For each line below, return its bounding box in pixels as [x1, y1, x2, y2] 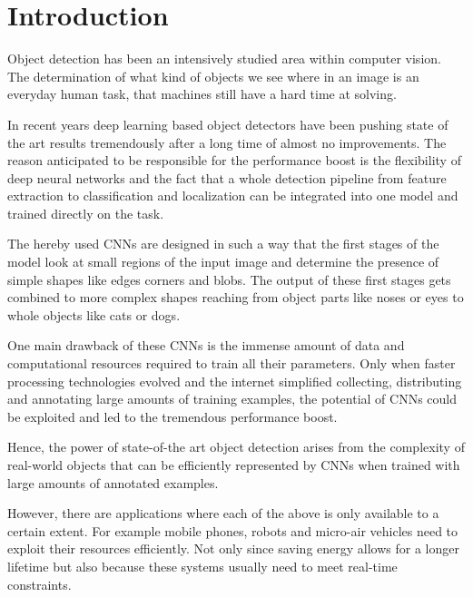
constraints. [7, 574, 72, 593]
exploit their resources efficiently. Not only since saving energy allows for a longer [7, 539, 459, 558]
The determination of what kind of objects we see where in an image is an [7, 66, 419, 85]
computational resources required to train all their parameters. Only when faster [7, 354, 456, 373]
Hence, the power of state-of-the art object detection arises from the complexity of [7, 437, 465, 456]
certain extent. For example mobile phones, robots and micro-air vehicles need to [7, 521, 458, 540]
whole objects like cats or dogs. [7, 305, 181, 324]
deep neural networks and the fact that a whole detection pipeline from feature [7, 168, 447, 187]
